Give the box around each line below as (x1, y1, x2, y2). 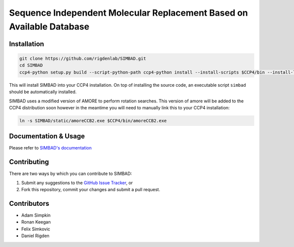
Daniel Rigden (21, 233, 50, 239)
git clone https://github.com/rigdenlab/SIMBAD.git (19, 55, 147, 61)
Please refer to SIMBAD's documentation (9, 145, 92, 151)
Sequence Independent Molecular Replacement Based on (9, 7, 248, 18)
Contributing (9, 158, 49, 166)
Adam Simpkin (21, 212, 51, 218)
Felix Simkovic (21, 226, 50, 232)
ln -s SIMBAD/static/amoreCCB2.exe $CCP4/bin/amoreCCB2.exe (19, 118, 167, 123)
